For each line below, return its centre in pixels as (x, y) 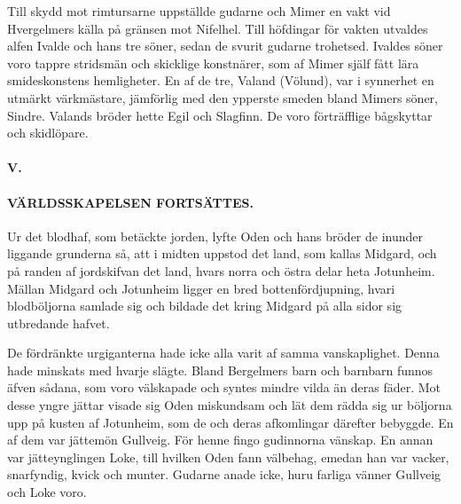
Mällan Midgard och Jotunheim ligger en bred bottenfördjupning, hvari (201, 288)
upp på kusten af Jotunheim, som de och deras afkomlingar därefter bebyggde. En (230, 422)
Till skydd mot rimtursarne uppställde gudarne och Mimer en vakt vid (199, 11)
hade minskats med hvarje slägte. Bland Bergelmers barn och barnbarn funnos (220, 370)
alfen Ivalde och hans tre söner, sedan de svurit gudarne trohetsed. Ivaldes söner (225, 46)
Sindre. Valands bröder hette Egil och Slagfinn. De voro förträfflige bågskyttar (220, 115)
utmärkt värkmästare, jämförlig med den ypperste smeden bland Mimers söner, (223, 97)
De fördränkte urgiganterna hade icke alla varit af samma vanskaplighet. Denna (223, 353)
